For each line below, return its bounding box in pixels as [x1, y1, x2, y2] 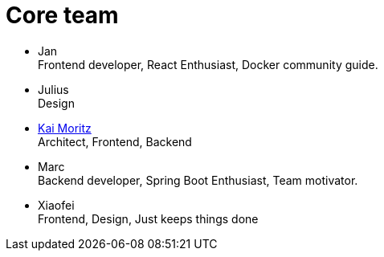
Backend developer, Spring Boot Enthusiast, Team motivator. [38, 173, 358, 187]
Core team [6, 2, 119, 29]
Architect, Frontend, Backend [38, 134, 192, 149]
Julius [38, 82, 69, 96]
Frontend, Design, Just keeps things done [38, 211, 259, 226]
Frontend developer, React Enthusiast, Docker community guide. [38, 57, 378, 71]
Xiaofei [38, 198, 75, 212]
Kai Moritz [38, 120, 92, 135]
